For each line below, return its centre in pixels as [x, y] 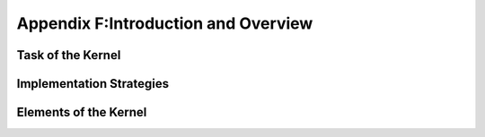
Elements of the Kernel [82, 112]
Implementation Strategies [93, 84]
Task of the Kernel [69, 55]
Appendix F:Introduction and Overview [165, 23]
